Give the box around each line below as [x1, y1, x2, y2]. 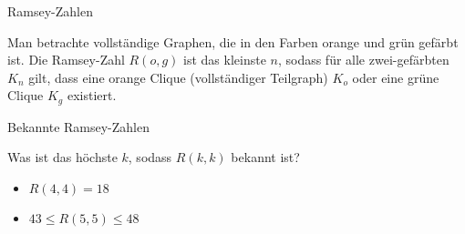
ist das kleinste [183, 50, 266, 69]
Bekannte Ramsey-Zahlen [7, 117, 150, 136]
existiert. [67, 86, 117, 105]
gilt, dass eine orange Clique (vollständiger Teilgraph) [28, 67, 328, 86]
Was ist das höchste [7, 148, 118, 167]
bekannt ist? [231, 148, 300, 167]
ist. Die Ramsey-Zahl [7, 50, 125, 69]
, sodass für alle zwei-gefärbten [277, 50, 449, 69]
